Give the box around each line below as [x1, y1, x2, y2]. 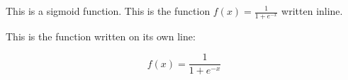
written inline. [281, 4, 343, 18]
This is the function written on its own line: [6, 28, 196, 43]
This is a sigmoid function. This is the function [6, 4, 211, 18]
